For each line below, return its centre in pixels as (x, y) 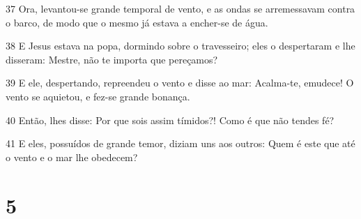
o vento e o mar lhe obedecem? (72, 157)
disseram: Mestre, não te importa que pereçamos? (112, 59)
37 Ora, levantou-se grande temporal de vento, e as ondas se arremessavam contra (180, 8)
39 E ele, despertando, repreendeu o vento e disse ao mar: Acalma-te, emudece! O (180, 83)
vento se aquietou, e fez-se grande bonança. (98, 96)
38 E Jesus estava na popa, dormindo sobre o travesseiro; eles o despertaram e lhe (180, 46)
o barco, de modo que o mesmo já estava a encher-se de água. (137, 22)
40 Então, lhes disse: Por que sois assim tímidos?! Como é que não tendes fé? (170, 120)
